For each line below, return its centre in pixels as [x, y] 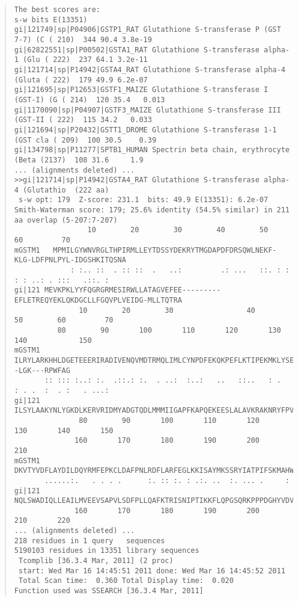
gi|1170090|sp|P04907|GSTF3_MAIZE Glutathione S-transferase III [147, 110]
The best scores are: [57, 10]
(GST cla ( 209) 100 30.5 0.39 [85, 140]
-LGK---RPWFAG [42, 370]
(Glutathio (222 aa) [66, 190]
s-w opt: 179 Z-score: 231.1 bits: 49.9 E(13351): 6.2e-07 [143, 200]
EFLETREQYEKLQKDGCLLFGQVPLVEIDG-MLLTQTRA [98, 300]
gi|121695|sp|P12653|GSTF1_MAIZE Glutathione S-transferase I [141, 90]
